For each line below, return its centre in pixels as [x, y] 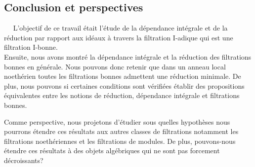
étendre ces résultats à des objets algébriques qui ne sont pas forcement [112, 150]
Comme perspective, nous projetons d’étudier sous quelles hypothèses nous [117, 121]
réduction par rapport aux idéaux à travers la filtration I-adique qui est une [119, 37]
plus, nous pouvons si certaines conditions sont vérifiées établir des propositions [124, 85]
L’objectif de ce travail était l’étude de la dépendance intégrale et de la [120, 28]
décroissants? [24, 160]
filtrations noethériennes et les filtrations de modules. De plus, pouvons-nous [120, 141]
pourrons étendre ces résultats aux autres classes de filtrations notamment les [121, 131]
